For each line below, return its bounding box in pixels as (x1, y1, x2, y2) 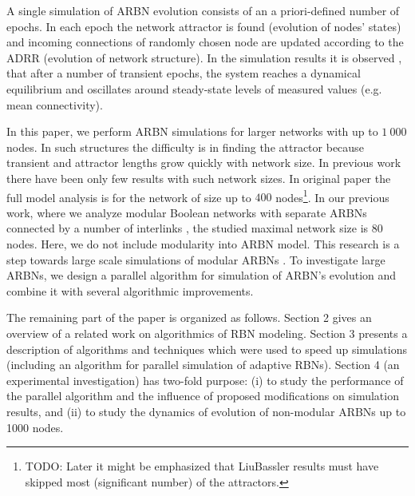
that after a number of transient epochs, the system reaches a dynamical (6, 65, 361, 81)
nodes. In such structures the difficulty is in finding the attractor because (6, 138, 364, 155)
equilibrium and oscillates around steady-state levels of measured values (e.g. (6, 80, 382, 97)
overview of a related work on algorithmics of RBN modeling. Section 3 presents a (6, 324, 408, 341)
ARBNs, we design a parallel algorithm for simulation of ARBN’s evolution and (6, 267, 397, 284)
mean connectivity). (6, 96, 103, 113)
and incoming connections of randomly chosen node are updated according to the (6, 34, 404, 50)
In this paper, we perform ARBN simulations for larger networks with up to (6, 123, 378, 140)
